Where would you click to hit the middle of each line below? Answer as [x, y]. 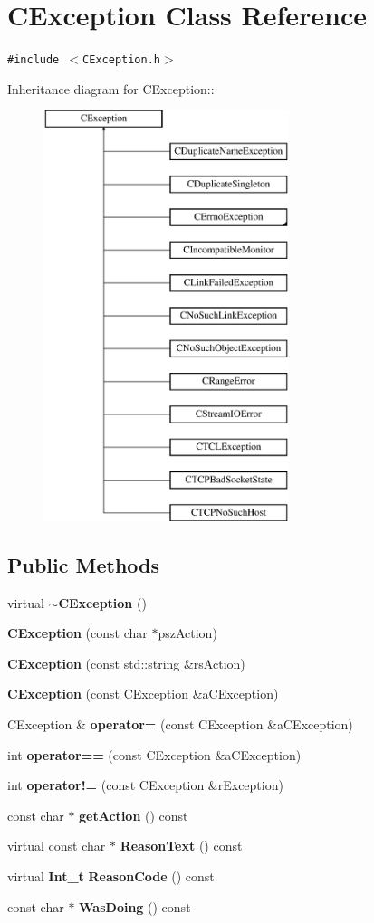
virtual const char [57, 846]
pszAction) [187, 633]
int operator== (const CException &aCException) [154, 754]
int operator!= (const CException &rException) [145, 785]
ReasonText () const [181, 846]
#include [34, 60]
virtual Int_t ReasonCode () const [111, 876]
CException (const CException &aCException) [143, 694]
